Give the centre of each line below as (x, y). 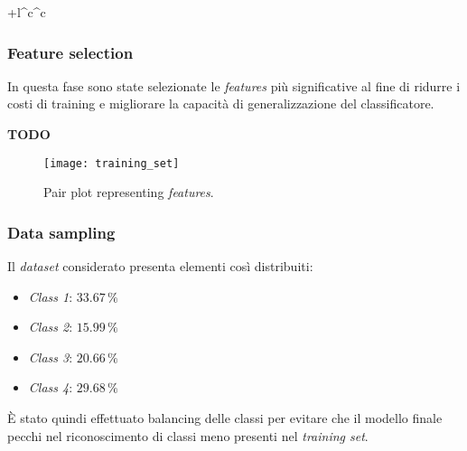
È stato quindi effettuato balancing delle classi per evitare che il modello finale (225, 418)
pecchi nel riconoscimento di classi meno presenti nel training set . (188, 435)
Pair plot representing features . (129, 192)
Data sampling (61, 232)
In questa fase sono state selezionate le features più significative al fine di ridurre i (234, 85)
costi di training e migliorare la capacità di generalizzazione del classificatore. (221, 103)
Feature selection (70, 52)
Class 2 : (51, 327)
